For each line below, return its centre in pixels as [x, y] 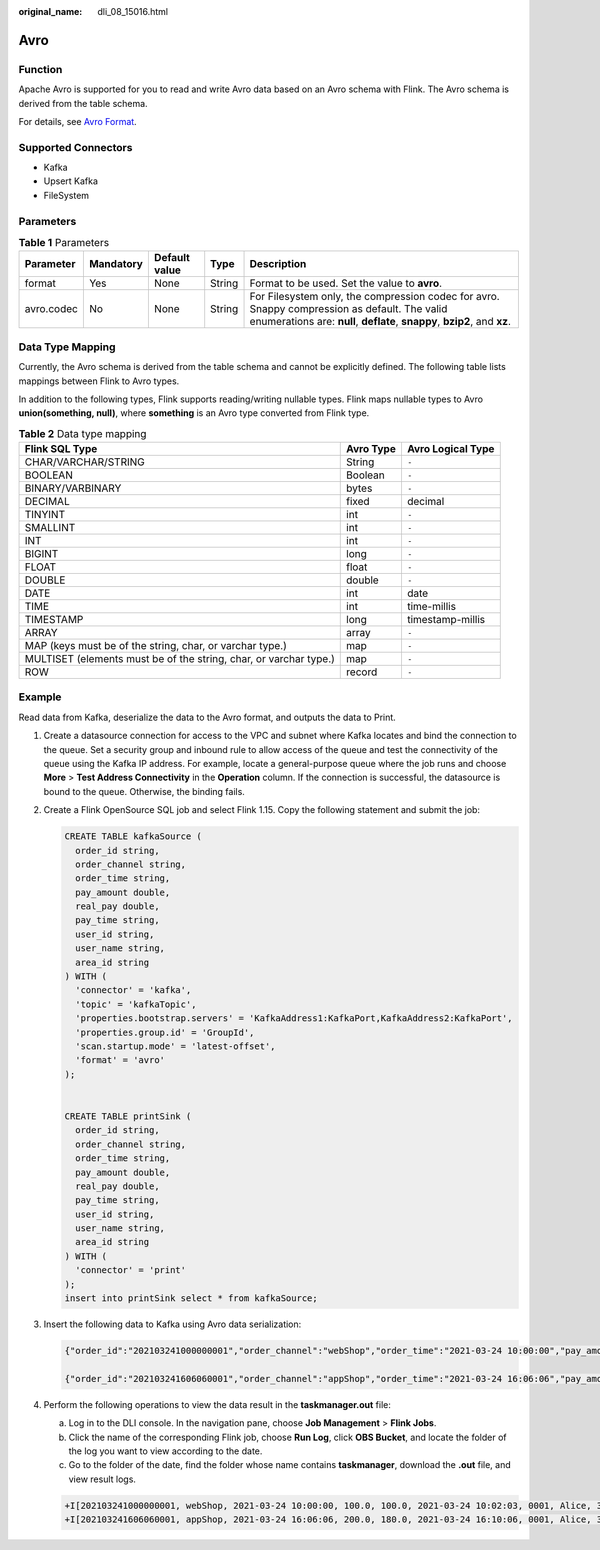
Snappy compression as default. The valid [348, 309]
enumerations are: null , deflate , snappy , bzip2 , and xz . [380, 322]
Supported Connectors [75, 147]
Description [278, 264]
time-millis [431, 607]
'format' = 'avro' [120, 1060]
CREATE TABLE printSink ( [128, 1116]
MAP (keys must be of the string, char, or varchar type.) [155, 646]
